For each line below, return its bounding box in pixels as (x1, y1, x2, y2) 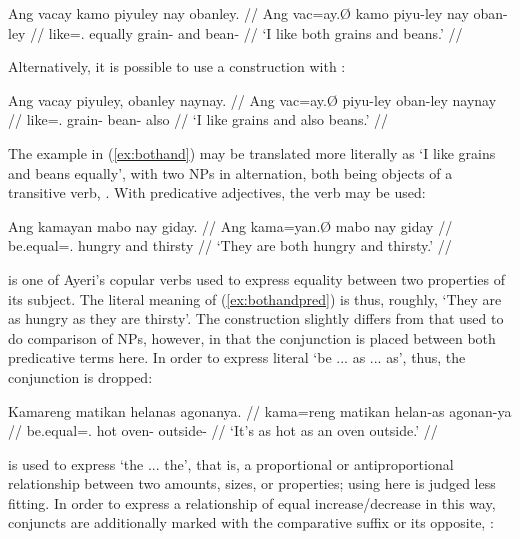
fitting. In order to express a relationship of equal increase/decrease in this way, (8, 492, 496, 513)
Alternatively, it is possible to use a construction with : (8, 56, 346, 77)
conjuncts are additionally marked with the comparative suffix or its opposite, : (8, 512, 494, 533)
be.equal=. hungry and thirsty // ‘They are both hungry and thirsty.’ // (8, 235, 452, 256)
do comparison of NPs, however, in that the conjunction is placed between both (8, 327, 496, 348)
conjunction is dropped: (8, 366, 153, 387)
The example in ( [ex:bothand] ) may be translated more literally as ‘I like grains (8, 142, 496, 163)
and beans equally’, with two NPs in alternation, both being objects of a (8, 162, 453, 183)
